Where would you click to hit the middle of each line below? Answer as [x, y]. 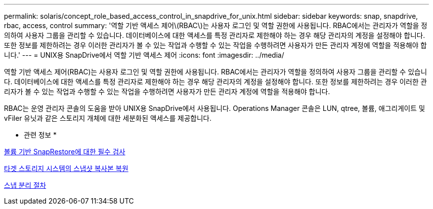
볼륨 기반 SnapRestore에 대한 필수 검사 [65, 152]
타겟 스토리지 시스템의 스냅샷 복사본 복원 [66, 168]
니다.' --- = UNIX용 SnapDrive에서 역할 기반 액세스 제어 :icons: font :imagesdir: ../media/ [144, 55]
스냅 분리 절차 [25, 185]
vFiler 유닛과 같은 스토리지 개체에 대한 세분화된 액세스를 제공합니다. [108, 118]
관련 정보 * [40, 135]
